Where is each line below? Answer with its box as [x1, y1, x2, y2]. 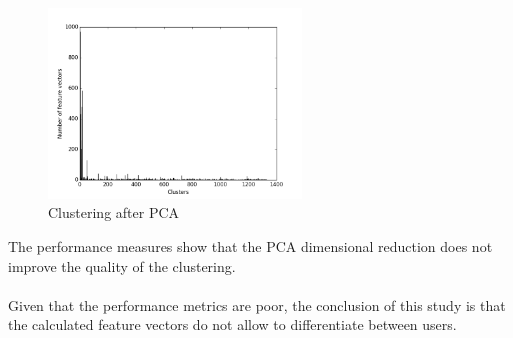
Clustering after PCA [48, 202, 180, 223]
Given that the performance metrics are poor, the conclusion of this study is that [8, 294, 506, 315]
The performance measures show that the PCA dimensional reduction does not [8, 235, 493, 256]
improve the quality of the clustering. [8, 255, 236, 276]
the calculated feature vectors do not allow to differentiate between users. [8, 314, 457, 335]
